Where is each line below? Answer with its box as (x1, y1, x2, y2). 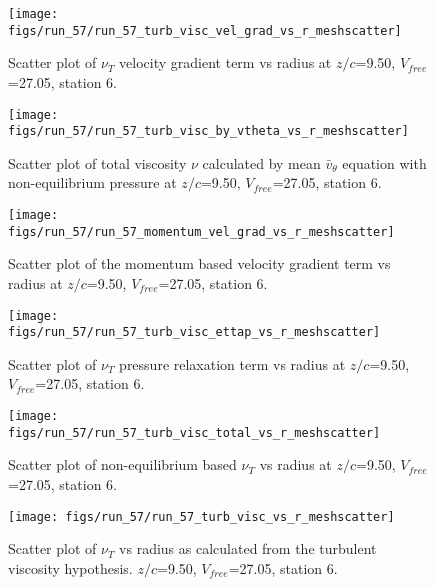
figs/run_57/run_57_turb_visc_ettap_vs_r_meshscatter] (8, 325, 381, 340)
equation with (342, 152, 427, 173)
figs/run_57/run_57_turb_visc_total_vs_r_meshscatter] (8, 425, 381, 440)
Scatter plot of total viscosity (8, 152, 187, 173)
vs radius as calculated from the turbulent (119, 538, 377, 559)
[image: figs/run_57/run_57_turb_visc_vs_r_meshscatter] (8, 509, 395, 524)
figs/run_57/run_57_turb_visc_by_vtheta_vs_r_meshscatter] (8, 124, 409, 139)
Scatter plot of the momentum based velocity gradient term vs (8, 253, 391, 274)
